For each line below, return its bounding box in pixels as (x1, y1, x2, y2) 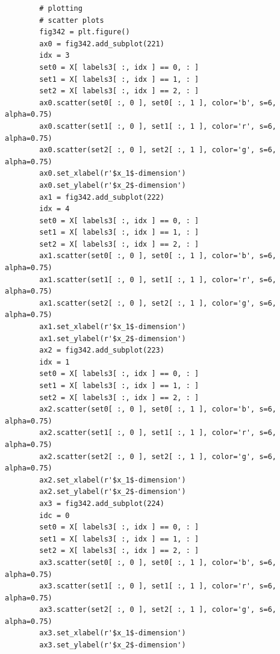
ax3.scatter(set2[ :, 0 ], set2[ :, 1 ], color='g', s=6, (39, 605, 277, 614)
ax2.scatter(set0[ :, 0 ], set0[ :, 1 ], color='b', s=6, (39, 405, 277, 414)
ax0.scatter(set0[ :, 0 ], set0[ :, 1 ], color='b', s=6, (39, 98, 277, 107)
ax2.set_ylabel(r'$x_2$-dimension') (39, 487, 186, 496)
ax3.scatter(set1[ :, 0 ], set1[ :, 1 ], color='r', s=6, (39, 582, 277, 591)
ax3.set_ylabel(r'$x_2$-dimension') (39, 641, 186, 650)
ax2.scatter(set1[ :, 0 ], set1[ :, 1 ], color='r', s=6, (39, 428, 277, 437)
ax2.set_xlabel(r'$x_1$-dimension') (39, 475, 186, 484)
